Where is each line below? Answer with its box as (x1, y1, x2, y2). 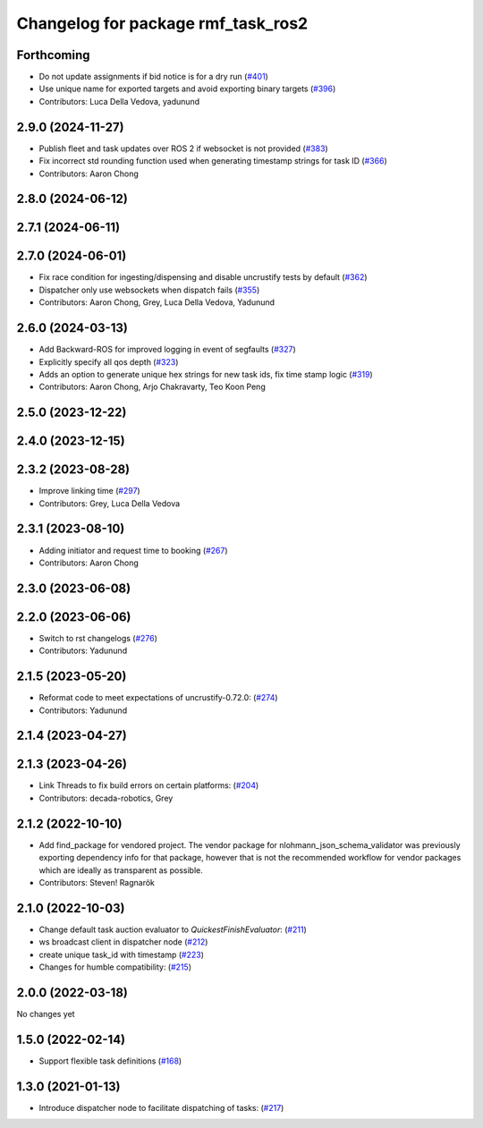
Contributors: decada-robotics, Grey (38, 793, 174, 803)
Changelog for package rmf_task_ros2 (16, 13, 309, 33)
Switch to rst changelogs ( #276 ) (38, 632, 158, 643)
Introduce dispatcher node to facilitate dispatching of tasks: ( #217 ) (38, 1102, 284, 1113)
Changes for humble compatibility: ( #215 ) (38, 962, 192, 972)
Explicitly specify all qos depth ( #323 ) (38, 356, 179, 367)
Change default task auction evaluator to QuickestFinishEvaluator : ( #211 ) (38, 924, 308, 935)
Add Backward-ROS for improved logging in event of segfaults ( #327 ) (38, 344, 296, 355)
